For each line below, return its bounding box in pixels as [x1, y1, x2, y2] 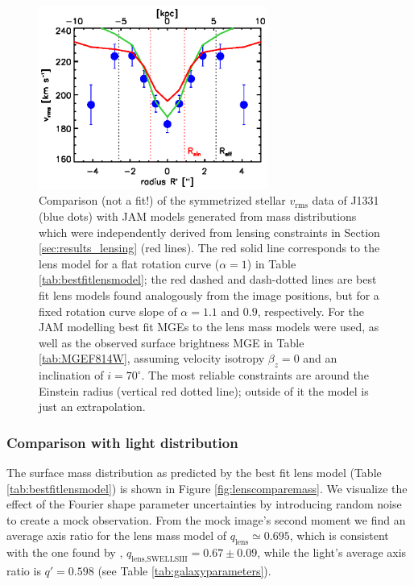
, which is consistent [289, 527, 389, 544]
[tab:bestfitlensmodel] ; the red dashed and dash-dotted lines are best [39, 271, 377, 288]
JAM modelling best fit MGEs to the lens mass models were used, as [39, 318, 379, 335]
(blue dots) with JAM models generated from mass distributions [39, 207, 357, 224]
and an [303, 350, 337, 367]
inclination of [39, 367, 104, 384]
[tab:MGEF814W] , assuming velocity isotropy [39, 350, 265, 367]
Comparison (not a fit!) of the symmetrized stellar [39, 192, 286, 209]
